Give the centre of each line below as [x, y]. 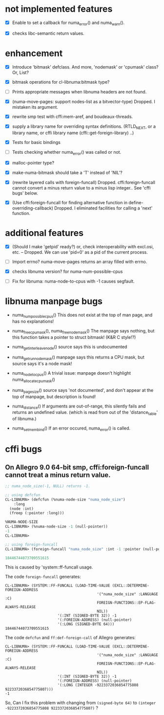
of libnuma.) [24, 419]
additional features [44, 233]
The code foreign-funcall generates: [43, 577]
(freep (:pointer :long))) [37, 513]
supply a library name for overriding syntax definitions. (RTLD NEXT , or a [84, 127]
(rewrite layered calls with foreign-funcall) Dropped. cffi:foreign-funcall [83, 182]
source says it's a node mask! [42, 364]
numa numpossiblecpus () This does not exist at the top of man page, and [82, 315]
